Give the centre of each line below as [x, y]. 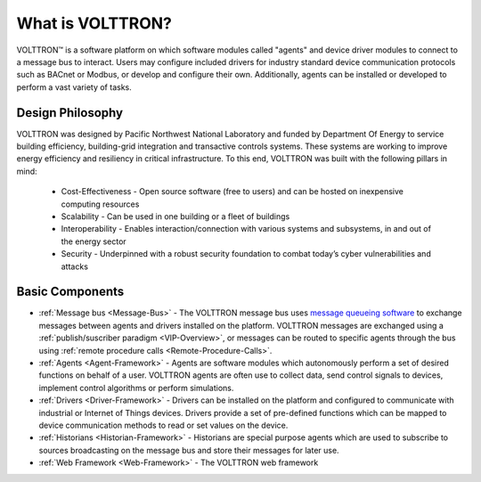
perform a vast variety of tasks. [74, 87]
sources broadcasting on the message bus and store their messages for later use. [189, 450]
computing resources [100, 204]
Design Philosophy [70, 113]
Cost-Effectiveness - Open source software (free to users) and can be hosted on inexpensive [232, 192]
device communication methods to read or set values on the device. [163, 425]
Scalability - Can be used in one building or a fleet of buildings [175, 216]
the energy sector [94, 241]
